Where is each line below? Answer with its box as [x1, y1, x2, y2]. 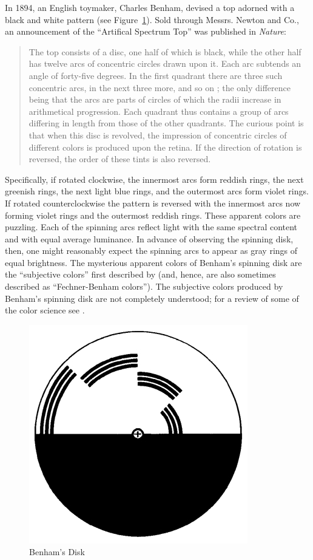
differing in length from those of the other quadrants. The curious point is [29, 117, 304, 129]
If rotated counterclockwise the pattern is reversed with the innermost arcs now [5, 196, 301, 209]
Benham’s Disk [29, 545, 85, 558]
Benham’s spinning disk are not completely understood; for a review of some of [5, 292, 299, 304]
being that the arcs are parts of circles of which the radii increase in [29, 93, 281, 106]
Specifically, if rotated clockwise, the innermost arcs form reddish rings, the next [5, 172, 304, 185]
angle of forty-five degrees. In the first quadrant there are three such [29, 69, 283, 81]
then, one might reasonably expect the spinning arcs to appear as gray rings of [5, 244, 298, 257]
